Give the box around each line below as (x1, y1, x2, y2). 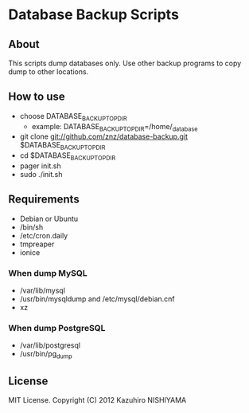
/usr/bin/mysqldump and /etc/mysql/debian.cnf (19, 294, 175, 304)
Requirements (8, 193, 80, 206)
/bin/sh (19, 222, 44, 232)
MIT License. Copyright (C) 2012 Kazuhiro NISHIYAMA (8, 395, 187, 405)
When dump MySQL (8, 267, 88, 278)
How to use (8, 90, 65, 104)
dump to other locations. (8, 67, 89, 77)
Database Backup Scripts (8, 6, 179, 24)
